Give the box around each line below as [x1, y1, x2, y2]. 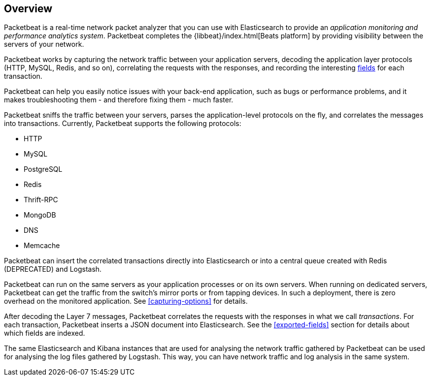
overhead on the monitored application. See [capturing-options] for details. [4, 297, 248, 306]
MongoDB [24, 211, 56, 220]
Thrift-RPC [24, 195, 58, 204]
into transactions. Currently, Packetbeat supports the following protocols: [4, 119, 241, 128]
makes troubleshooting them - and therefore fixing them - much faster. [4, 95, 233, 104]
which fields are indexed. [4, 329, 85, 338]
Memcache [24, 241, 60, 250]
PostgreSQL [24, 165, 63, 174]
